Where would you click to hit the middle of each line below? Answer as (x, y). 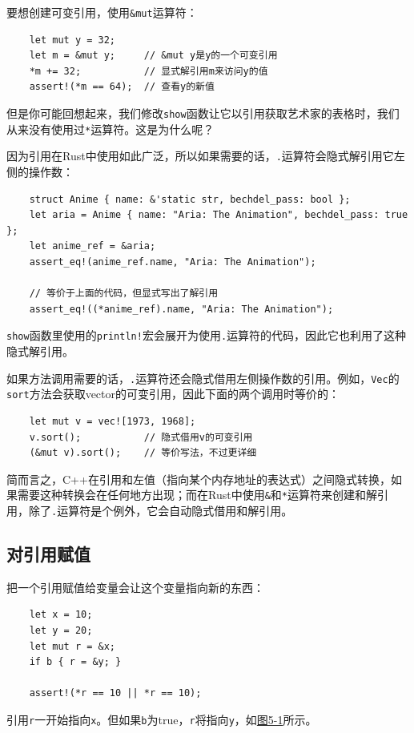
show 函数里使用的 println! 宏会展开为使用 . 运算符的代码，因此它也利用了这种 (207, 335)
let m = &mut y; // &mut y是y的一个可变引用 (153, 56)
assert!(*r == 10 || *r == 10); (115, 693)
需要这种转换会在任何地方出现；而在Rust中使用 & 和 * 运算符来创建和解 (197, 495)
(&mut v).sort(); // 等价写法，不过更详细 (143, 453)
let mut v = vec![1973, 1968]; (113, 421)
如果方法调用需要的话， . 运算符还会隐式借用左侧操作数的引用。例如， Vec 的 (203, 378)
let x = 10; (61, 615)
